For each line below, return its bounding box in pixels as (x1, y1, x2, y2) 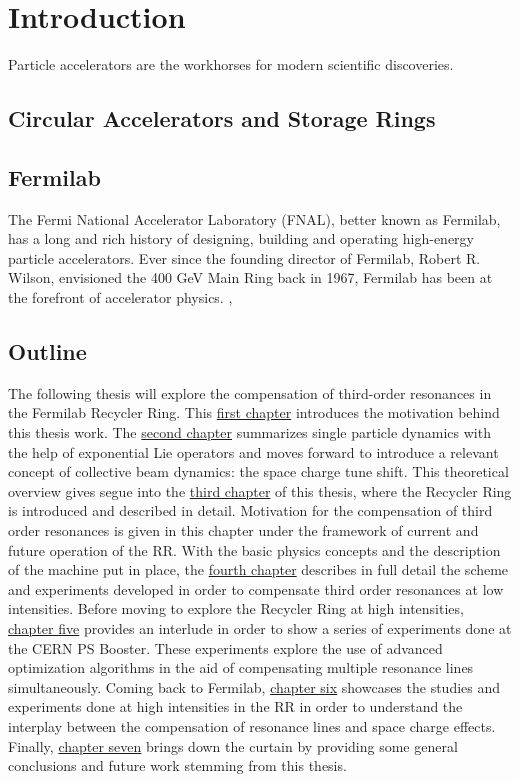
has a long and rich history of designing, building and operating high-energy (8, 228, 474, 249)
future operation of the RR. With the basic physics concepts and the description (8, 539, 501, 560)
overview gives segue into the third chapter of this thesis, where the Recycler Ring (8, 480, 512, 501)
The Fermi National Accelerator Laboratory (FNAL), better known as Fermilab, (8, 208, 501, 229)
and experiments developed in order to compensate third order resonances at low (8, 578, 504, 599)
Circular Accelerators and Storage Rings (8, 103, 436, 134)
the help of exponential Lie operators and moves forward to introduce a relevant (8, 441, 499, 462)
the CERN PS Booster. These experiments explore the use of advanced (8, 637, 443, 658)
